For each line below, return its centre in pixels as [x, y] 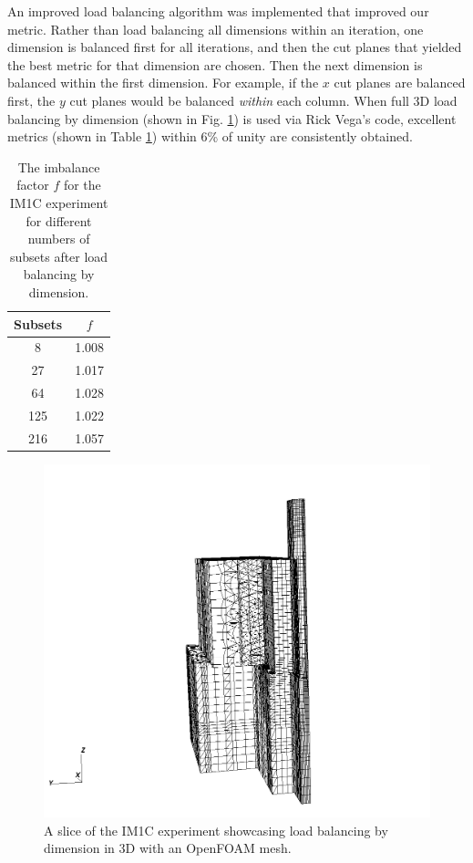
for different [59, 220]
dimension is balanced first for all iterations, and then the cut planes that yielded [235, 47]
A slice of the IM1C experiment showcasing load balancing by [216, 830]
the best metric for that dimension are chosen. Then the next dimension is [215, 64]
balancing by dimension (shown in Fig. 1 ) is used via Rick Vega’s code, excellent [232, 118]
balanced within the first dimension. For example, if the [163, 83]
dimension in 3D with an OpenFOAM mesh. [168, 848]
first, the [31, 100]
